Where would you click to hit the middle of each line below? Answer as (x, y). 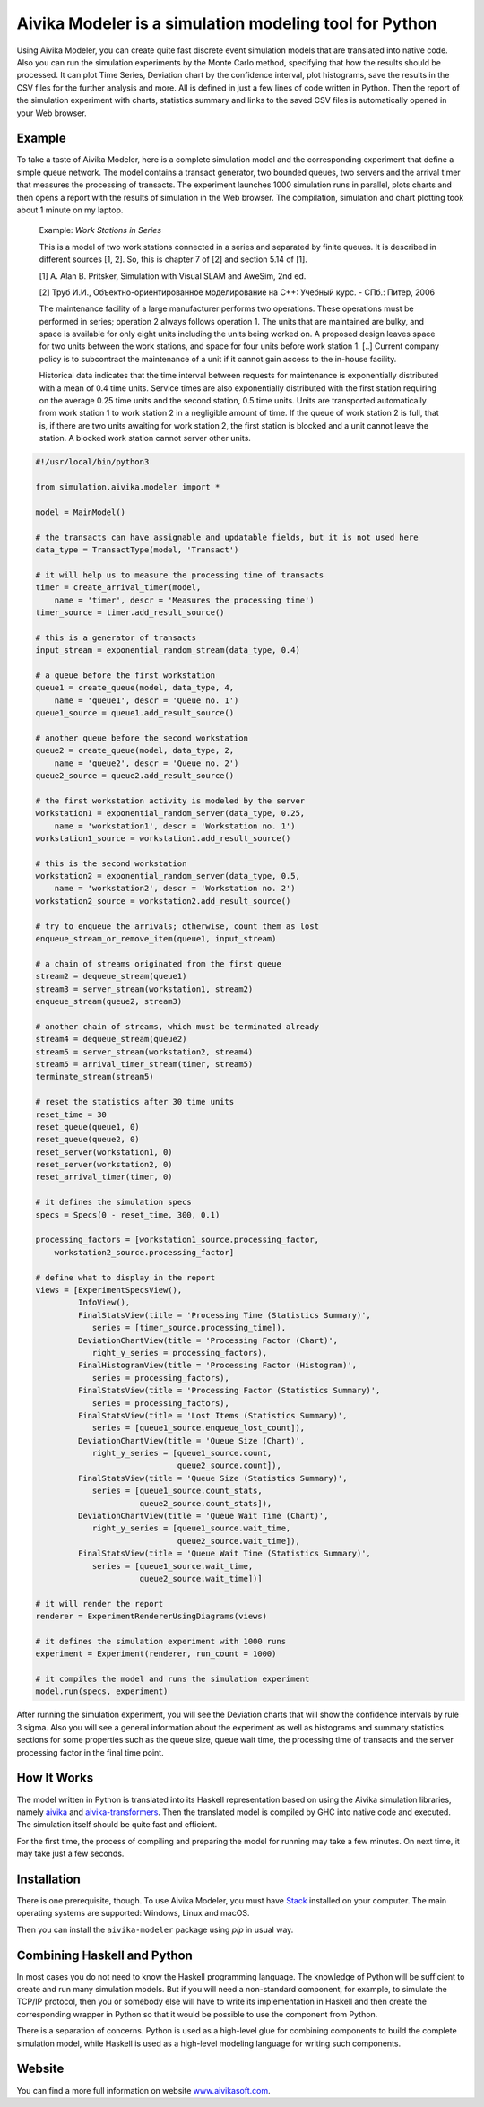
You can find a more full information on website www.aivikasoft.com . (143, 2090)
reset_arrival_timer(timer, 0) (104, 1177)
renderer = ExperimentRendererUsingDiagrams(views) (151, 1617)
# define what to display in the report (125, 1277)
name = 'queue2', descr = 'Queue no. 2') (147, 763)
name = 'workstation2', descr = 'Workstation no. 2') (175, 889)
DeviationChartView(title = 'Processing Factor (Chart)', (208, 1340)
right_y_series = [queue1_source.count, (182, 1453)
